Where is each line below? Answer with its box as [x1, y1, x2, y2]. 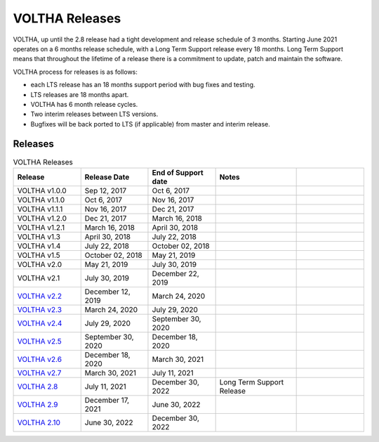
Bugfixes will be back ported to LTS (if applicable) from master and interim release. [30, 119, 270, 128]
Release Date [84, 172, 130, 182]
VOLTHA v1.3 [17, 232, 61, 242]
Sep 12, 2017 [84, 186, 126, 195]
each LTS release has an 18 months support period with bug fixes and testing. [30, 81, 255, 89]
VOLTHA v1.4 [17, 241, 61, 251]
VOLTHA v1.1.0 [17, 195, 65, 204]
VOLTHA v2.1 [17, 273, 60, 282]
